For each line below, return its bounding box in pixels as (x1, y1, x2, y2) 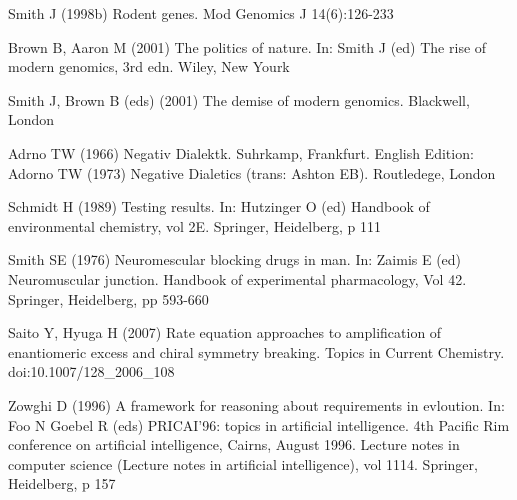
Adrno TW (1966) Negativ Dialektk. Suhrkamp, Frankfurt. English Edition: (8, 142, 474, 163)
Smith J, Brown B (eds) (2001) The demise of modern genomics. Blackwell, (8, 89, 470, 110)
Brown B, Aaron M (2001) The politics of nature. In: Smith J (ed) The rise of (8, 36, 487, 57)
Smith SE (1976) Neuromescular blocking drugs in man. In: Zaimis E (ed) (8, 249, 462, 270)
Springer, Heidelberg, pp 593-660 (8, 288, 209, 309)
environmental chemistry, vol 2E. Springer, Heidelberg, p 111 (8, 215, 382, 236)
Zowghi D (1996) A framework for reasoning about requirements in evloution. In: (8, 394, 505, 415)
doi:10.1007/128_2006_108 (8, 361, 175, 382)
